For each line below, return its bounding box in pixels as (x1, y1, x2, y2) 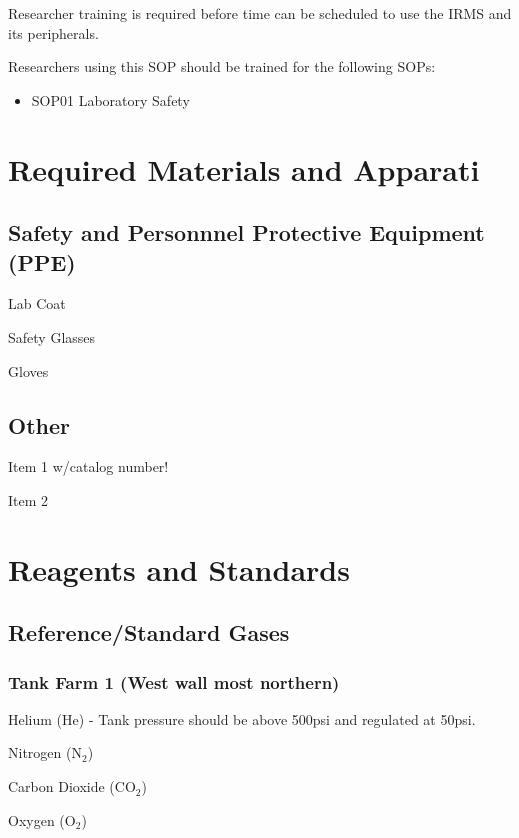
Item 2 (8, 489, 49, 510)
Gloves (8, 360, 49, 381)
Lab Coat (8, 293, 66, 314)
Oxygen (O (8, 809, 76, 830)
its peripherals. (8, 22, 99, 43)
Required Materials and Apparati (8, 148, 480, 189)
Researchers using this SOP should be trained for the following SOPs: (8, 56, 436, 77)
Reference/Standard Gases (8, 617, 290, 648)
